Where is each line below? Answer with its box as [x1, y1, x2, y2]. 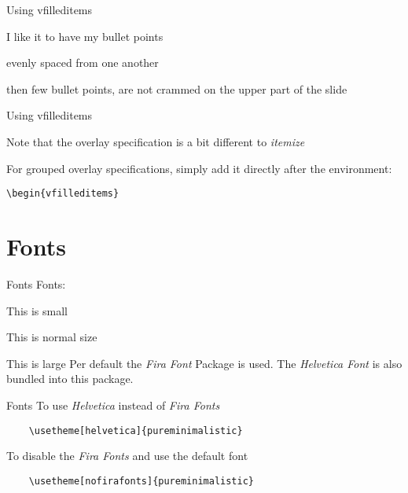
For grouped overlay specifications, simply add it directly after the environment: [6, 160, 392, 176]
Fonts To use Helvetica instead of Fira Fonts [6, 396, 220, 413]
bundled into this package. [6, 370, 134, 387]
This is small [6, 302, 68, 318]
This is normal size [6, 329, 97, 345]
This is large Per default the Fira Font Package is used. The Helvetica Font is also [6, 355, 402, 371]
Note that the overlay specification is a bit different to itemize [6, 133, 305, 149]
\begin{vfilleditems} [6, 188, 119, 200]
